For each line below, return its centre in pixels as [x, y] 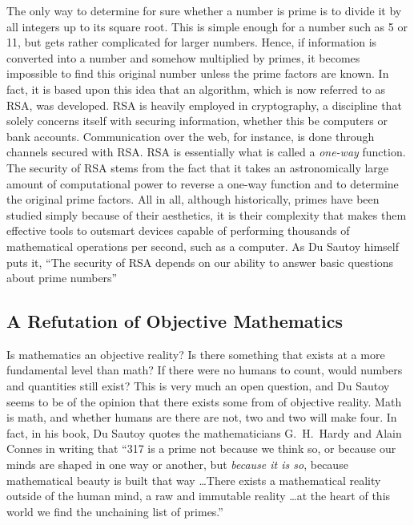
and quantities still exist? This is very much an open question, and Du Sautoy [198, 386]
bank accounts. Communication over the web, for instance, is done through [191, 136]
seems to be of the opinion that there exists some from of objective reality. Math [204, 401]
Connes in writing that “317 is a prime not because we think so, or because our [201, 448]
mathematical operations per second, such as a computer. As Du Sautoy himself [203, 246]
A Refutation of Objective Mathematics [175, 321]
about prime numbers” [62, 278]
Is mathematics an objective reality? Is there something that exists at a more [196, 354]
